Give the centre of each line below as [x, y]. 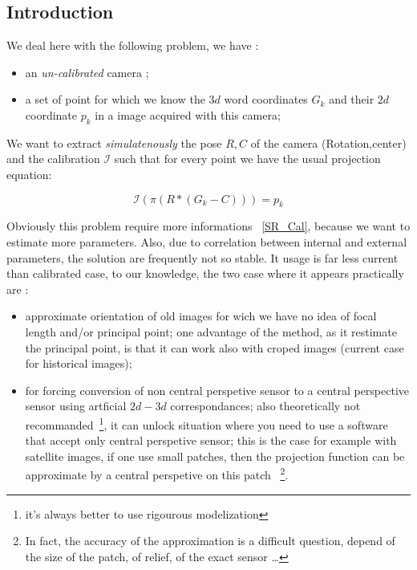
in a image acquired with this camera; [188, 114]
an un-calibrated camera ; [87, 72]
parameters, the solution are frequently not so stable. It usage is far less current [202, 257]
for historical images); [79, 363]
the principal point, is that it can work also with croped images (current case [215, 347]
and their [352, 99]
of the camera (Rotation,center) [328, 142]
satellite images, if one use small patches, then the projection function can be [215, 456]
